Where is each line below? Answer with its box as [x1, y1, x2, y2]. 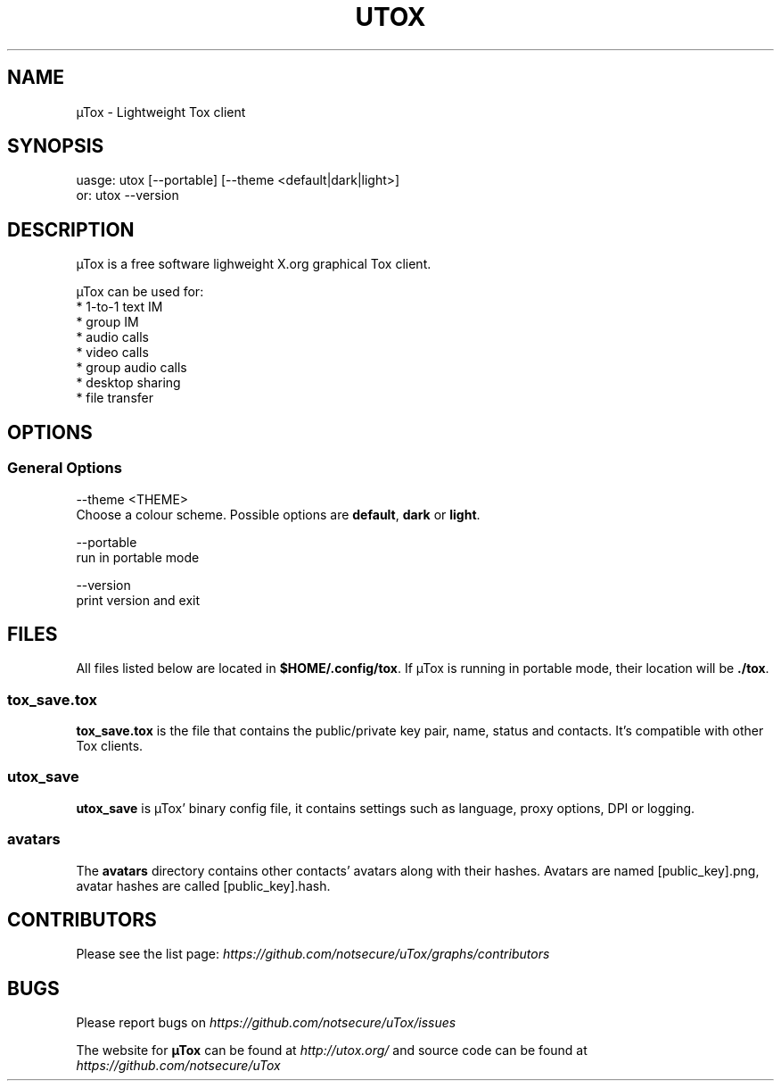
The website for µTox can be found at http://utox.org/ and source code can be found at [76, 1042, 588, 1059]
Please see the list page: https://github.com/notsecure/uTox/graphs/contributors [76, 946, 550, 962]
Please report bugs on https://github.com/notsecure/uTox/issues [76, 1015, 456, 1031]
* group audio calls [76, 360, 187, 376]
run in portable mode [76, 549, 200, 565]
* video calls [76, 345, 149, 361]
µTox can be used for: [76, 284, 204, 300]
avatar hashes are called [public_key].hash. [76, 877, 331, 893]
